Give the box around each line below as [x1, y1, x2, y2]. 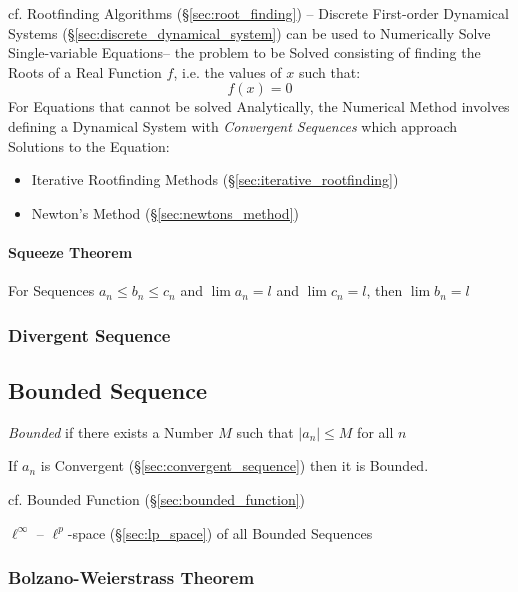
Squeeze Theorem [8, 241, 133, 262]
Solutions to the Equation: [8, 135, 170, 156]
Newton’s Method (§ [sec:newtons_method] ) [31, 202, 299, 223]
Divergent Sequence [8, 322, 171, 347]
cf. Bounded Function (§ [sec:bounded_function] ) [8, 488, 306, 509]
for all [357, 421, 394, 442]
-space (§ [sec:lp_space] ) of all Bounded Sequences [67, 522, 373, 543]
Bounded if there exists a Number [8, 421, 214, 442]
